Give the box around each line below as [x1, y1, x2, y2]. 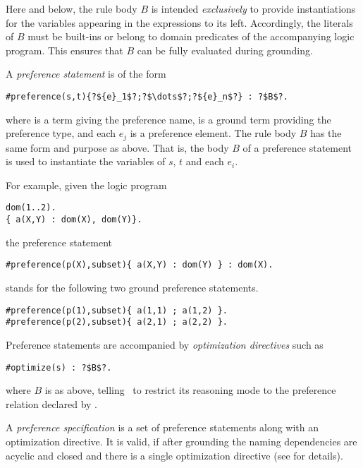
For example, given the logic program [6, 177, 167, 192]
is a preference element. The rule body [130, 126, 297, 140]
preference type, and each [6, 126, 116, 140]
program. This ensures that [6, 42, 123, 57]
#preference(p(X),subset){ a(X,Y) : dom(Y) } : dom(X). [6, 260, 273, 270]
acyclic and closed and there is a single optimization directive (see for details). [6, 448, 343, 462]
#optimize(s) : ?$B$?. [6, 362, 112, 373]
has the [310, 126, 342, 140]
